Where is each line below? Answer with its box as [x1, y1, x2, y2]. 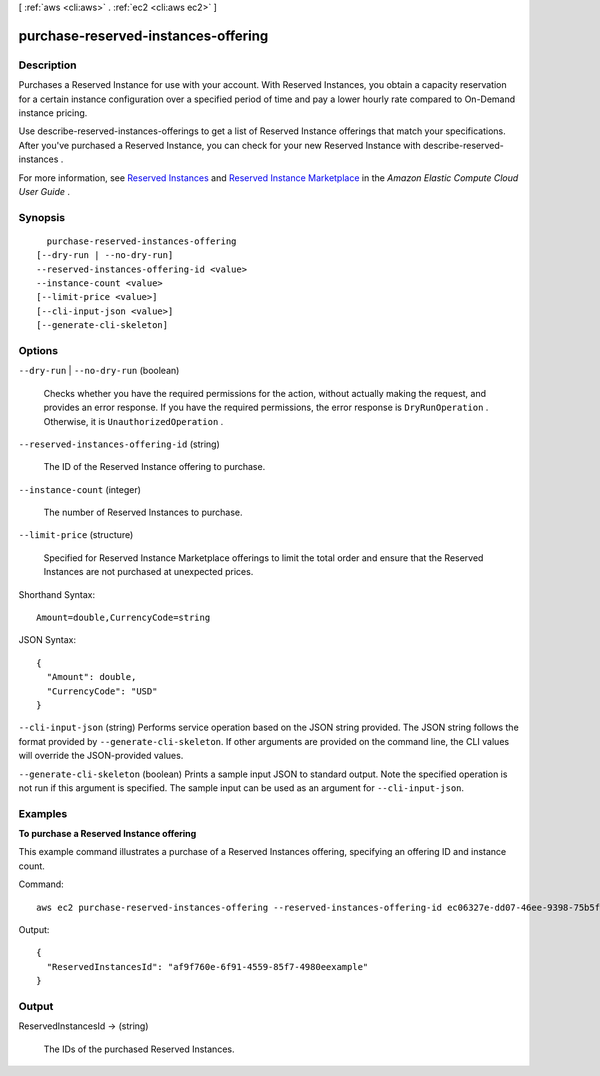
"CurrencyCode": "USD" [46, 685, 158, 697]
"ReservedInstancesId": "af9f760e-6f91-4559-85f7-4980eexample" [46, 961, 369, 972]
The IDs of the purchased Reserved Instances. [43, 1043, 235, 1055]
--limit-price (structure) [18, 529, 134, 541]
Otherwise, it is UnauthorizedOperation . [43, 415, 224, 427]
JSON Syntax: [18, 634, 77, 646]
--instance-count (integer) [18, 483, 142, 495]
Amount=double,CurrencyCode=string [36, 612, 211, 624]
